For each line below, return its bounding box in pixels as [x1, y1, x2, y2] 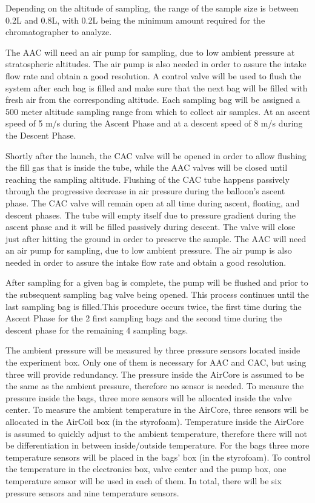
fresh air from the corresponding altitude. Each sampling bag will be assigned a [5, 93, 300, 106]
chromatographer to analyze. [5, 25, 112, 38]
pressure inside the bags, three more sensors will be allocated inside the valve [5, 391, 292, 404]
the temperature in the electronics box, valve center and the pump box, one [5, 462, 287, 475]
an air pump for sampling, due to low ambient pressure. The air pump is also [5, 244, 292, 257]
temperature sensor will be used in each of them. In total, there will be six [5, 474, 282, 487]
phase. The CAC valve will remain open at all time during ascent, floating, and [5, 196, 300, 209]
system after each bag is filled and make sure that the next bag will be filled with [5, 81, 308, 94]
